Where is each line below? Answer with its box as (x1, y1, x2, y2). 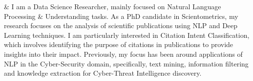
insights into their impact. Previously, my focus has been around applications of (4, 49, 243, 59)
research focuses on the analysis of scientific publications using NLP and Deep (4, 20, 238, 31)
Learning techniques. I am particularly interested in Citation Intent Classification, (4, 30, 250, 40)
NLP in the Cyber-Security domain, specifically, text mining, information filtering (4, 58, 249, 68)
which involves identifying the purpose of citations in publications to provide (4, 39, 233, 49)
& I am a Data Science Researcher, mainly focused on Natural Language (4, 1, 221, 11)
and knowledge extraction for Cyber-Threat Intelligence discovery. (4, 68, 202, 78)
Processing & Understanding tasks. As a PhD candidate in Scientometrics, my (4, 11, 238, 21)
